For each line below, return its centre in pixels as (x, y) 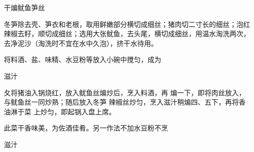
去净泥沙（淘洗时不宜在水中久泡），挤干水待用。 (81, 43)
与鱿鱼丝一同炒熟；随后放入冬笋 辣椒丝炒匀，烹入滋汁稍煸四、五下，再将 (121, 102)
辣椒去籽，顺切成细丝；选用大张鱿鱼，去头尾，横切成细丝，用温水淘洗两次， (127, 33)
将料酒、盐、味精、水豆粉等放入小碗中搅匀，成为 (83, 59)
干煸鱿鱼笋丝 (24, 7)
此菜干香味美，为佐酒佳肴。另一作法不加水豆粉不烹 (86, 128)
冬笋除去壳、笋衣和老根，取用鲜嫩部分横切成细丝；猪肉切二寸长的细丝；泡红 (127, 24)
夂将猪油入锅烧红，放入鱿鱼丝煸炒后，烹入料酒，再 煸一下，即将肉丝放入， (125, 92)
